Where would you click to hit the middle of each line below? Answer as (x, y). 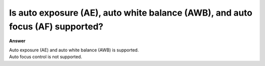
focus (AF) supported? (56, 26)
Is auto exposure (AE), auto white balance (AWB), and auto (131, 13)
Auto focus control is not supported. (46, 57)
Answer (17, 41)
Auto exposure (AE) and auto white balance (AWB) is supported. (74, 50)
